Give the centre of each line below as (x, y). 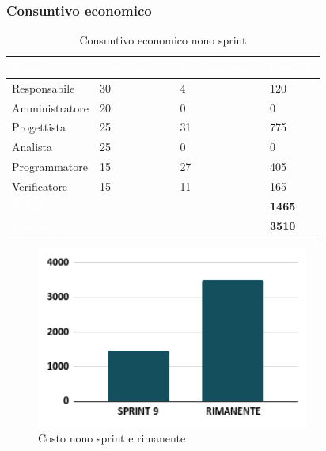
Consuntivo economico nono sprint (163, 40)
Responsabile (44, 87)
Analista (32, 147)
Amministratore (50, 107)
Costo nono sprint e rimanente (112, 437)
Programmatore (50, 167)
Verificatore (40, 186)
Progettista (39, 127)
